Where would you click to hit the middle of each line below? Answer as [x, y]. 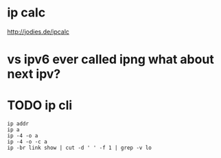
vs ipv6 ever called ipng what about [110, 59]
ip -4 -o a [23, 136]
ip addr [18, 124]
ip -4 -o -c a [27, 142]
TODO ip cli [40, 105]
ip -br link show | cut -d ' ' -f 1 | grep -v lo [80, 148]
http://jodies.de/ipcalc [38, 32]
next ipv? [34, 74]
